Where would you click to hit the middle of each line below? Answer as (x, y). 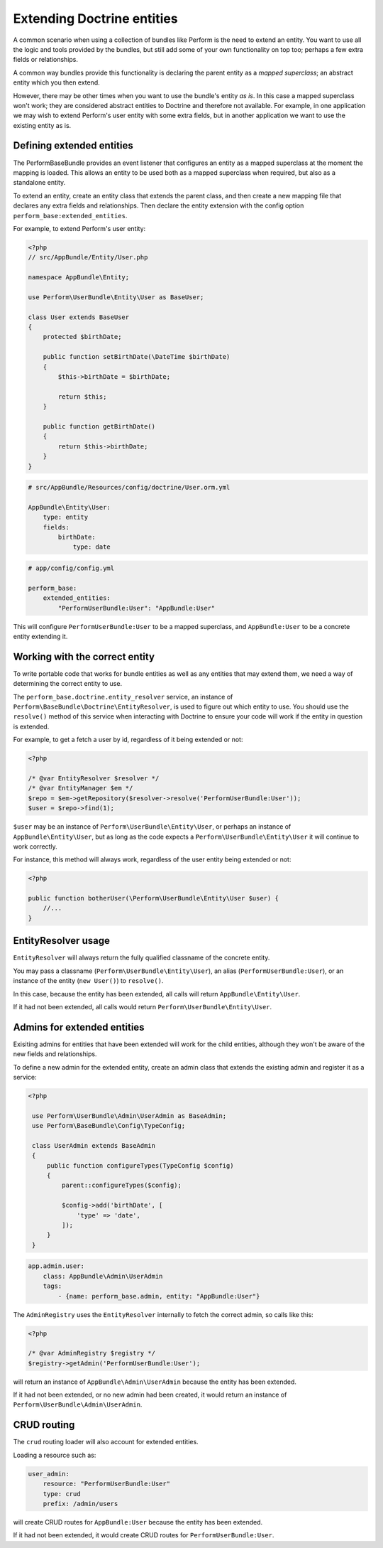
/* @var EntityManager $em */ (81, 788)
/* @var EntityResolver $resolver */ (94, 778)
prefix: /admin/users (81, 1504)
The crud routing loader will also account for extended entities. (106, 1442)
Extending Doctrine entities (95, 18)
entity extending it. (40, 636)
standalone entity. (39, 183)
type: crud (62, 1494)
